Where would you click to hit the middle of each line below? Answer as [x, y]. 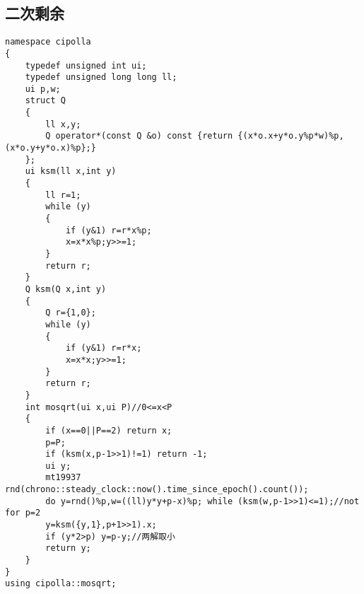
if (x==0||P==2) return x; [109, 430]
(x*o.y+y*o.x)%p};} [51, 148]
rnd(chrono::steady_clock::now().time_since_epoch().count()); [157, 490]
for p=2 [23, 513]
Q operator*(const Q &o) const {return [139, 136]
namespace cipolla [48, 42]
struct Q [45, 101]
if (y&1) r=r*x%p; [108, 230]
